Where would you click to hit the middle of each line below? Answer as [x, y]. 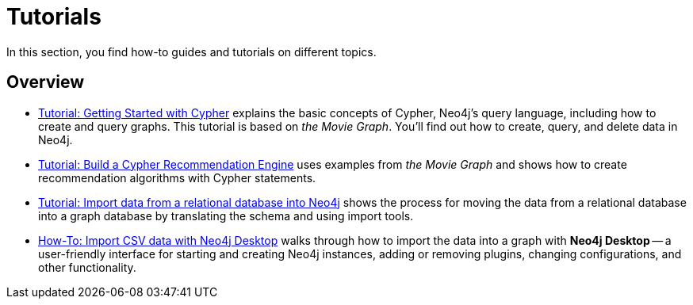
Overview [46, 82]
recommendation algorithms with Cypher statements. [177, 177]
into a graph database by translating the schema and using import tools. [226, 215]
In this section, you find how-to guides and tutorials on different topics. [191, 51]
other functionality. [87, 267]
